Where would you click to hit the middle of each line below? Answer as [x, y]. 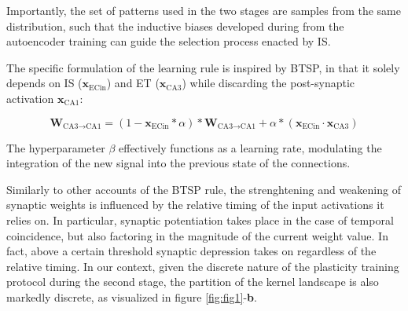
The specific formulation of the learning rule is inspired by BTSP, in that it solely [203, 67]
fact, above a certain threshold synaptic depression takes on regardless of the [191, 251]
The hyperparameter [56, 147]
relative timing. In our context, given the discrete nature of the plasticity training [203, 266]
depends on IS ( [44, 83]
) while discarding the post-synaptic [268, 83]
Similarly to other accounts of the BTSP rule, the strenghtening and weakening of [204, 189]
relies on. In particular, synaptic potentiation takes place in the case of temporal [200, 220]
